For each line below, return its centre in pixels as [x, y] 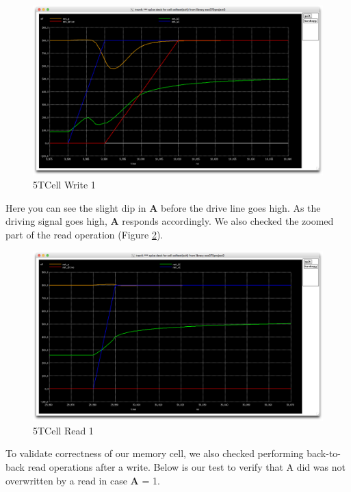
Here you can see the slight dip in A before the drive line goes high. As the [163, 207]
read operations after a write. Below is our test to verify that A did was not [186, 466]
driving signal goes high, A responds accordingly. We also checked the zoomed [170, 221]
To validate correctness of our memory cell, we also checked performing [155, 453]
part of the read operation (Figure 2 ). [84, 234]
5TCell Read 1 [63, 430]
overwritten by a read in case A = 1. [83, 480]
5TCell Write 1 [64, 185]
